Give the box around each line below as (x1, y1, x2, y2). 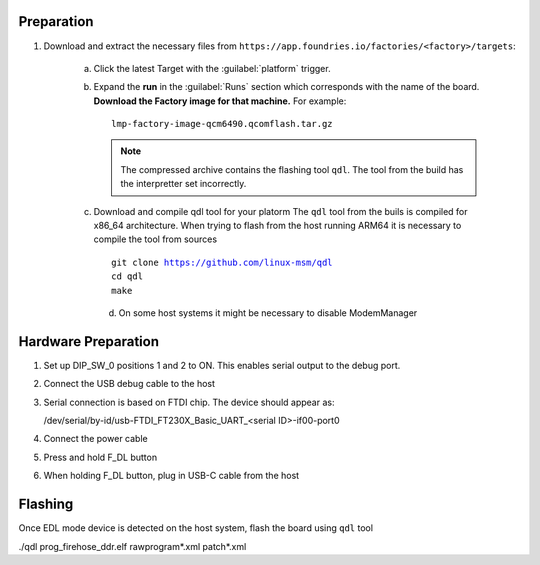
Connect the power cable (43, 433, 149, 445)
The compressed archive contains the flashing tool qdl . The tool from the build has (120, 163, 464, 175)
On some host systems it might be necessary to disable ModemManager (118, 306, 418, 319)
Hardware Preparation (18, 333, 160, 350)
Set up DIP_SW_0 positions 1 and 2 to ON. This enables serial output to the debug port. (43, 359, 401, 371)
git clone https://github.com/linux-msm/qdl (111, 256, 334, 268)
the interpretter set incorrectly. (120, 178, 247, 190)
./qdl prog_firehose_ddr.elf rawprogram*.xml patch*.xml (18, 540, 247, 552)
